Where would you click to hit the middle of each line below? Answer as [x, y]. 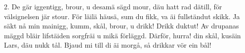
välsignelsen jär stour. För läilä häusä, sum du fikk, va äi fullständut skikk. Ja [122, 16]
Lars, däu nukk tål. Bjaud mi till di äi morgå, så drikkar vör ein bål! [108, 45]
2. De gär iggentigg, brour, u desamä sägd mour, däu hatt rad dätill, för [113, 6]
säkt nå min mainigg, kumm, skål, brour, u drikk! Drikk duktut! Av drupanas [122, 26]
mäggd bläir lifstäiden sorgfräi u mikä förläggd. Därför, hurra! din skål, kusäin [122, 35]
